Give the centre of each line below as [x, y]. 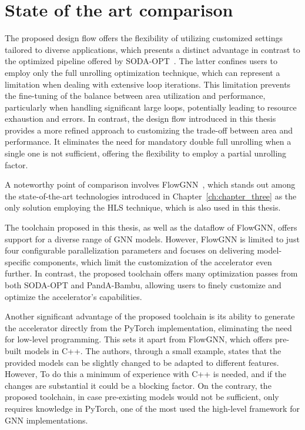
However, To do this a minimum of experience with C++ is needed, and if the [145, 374]
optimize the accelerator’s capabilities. [73, 296]
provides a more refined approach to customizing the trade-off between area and [149, 130]
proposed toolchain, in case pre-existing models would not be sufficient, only [142, 397]
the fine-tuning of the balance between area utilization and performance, [135, 96]
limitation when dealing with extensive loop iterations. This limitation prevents [148, 84]
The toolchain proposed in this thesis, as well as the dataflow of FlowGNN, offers [151, 227]
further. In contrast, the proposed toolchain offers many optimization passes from [151, 273]
